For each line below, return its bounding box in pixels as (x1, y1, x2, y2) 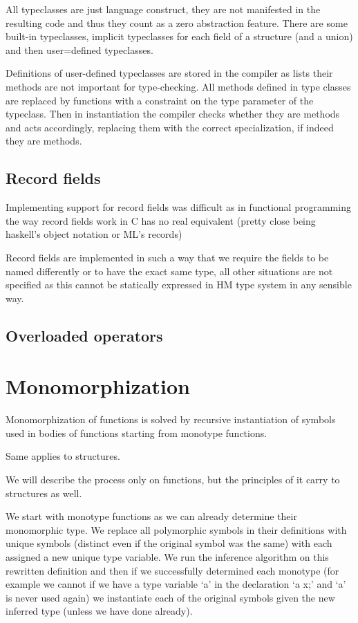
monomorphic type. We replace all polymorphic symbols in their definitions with (6, 522, 347, 537)
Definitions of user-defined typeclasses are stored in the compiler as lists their (6, 66, 333, 80)
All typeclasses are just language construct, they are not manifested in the (6, 2, 321, 16)
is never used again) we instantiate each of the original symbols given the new (6, 590, 335, 604)
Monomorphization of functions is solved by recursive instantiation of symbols (6, 412, 336, 427)
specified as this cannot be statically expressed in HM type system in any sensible (6, 277, 352, 292)
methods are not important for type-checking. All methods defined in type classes (6, 79, 351, 93)
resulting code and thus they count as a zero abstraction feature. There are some (6, 15, 348, 30)
